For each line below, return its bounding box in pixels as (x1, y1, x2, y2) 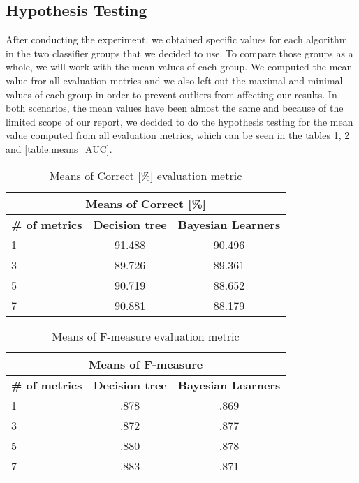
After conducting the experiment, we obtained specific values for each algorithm (6, 32, 348, 47)
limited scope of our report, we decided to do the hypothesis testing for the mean (6, 114, 353, 128)
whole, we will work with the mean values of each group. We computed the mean (6, 59, 353, 74)
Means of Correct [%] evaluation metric (49, 167, 242, 184)
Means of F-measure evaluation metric (52, 327, 240, 344)
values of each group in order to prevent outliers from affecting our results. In (6, 87, 337, 101)
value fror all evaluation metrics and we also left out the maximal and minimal (6, 73, 343, 87)
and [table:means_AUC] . (6, 141, 112, 156)
